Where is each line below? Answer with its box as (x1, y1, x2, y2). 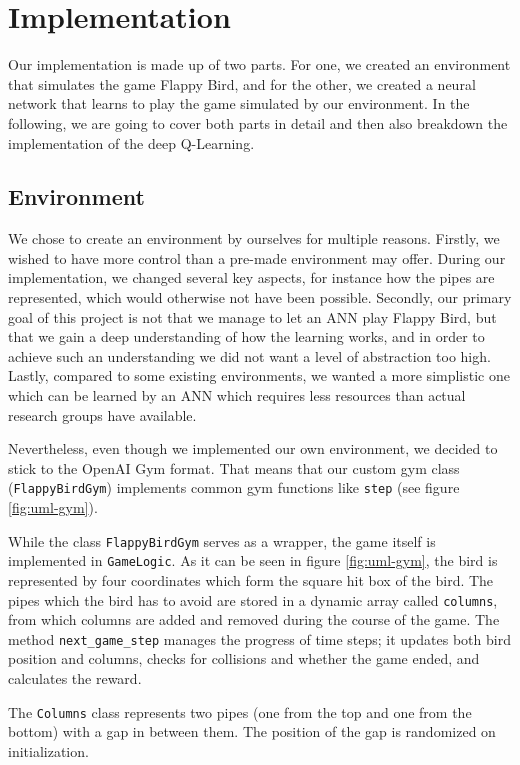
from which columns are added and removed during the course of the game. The (8, 609, 500, 630)
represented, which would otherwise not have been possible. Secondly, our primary (8, 287, 512, 308)
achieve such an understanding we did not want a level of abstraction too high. (8, 345, 491, 366)
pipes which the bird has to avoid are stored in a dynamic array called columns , (8, 589, 498, 610)
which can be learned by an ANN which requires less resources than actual (8, 385, 466, 406)
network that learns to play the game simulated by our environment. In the (8, 93, 470, 114)
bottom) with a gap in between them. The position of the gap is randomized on (8, 721, 496, 742)
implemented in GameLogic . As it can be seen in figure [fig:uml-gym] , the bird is (8, 550, 498, 571)
